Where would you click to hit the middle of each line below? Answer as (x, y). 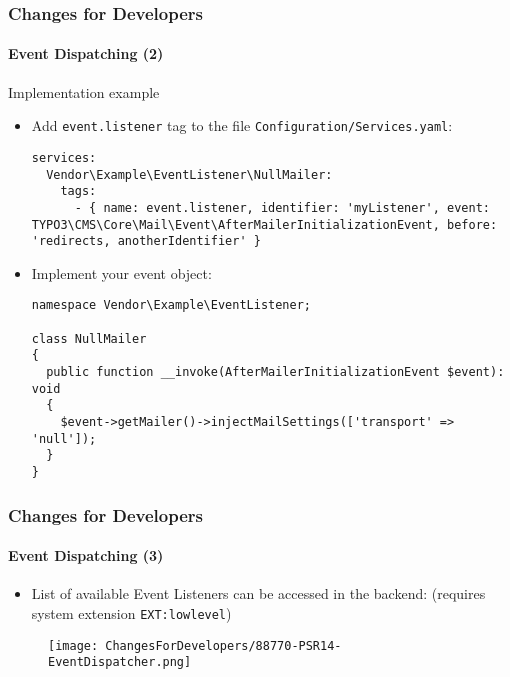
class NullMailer (89, 338)
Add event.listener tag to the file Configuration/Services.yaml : (242, 125)
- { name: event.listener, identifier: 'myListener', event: (282, 207)
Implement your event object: (121, 272)
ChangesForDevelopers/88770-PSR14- (223, 645)
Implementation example (84, 91)
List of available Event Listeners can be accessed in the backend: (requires (258, 593)
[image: (73, 645)
